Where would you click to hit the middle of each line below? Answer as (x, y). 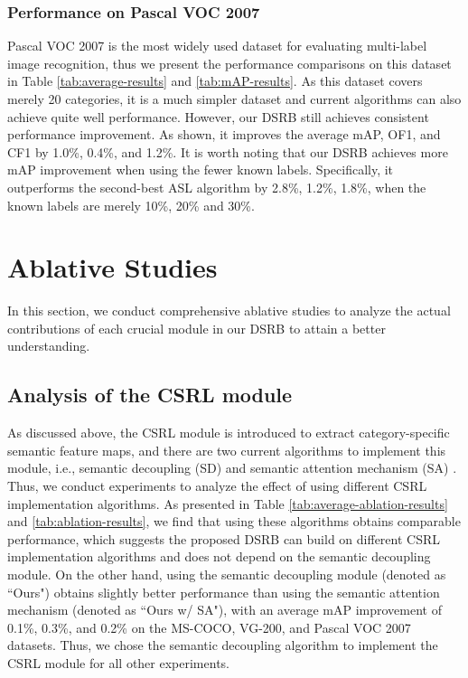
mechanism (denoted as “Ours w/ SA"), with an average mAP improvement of (225, 610)
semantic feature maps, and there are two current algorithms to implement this (227, 450)
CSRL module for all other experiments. (118, 662)
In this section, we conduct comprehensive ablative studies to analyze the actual (229, 311)
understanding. (49, 346)
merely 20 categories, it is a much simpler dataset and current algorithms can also (234, 99)
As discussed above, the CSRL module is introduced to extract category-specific (229, 433)
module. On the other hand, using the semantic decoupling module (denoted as (227, 574)
